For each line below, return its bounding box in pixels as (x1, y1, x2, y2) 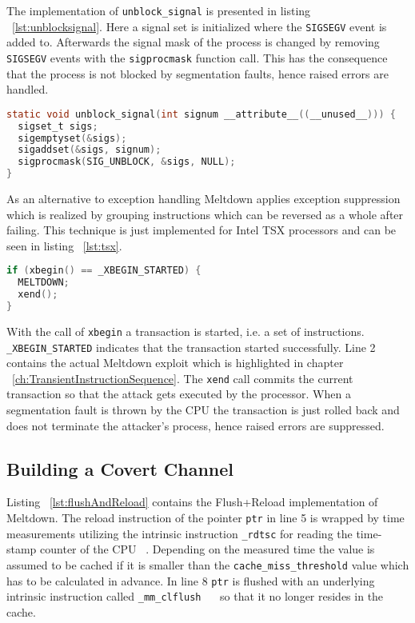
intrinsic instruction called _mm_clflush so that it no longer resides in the (6, 588, 384, 605)
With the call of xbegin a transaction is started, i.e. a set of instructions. (6, 322, 365, 339)
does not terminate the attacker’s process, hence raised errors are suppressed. (6, 417, 385, 433)
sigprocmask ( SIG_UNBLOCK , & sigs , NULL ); (18, 156, 236, 168)
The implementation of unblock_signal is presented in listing (6, 2, 311, 18)
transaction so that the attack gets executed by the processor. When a (6, 385, 351, 402)
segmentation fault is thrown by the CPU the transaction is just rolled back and (6, 401, 400, 418)
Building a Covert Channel (6, 456, 234, 481)
